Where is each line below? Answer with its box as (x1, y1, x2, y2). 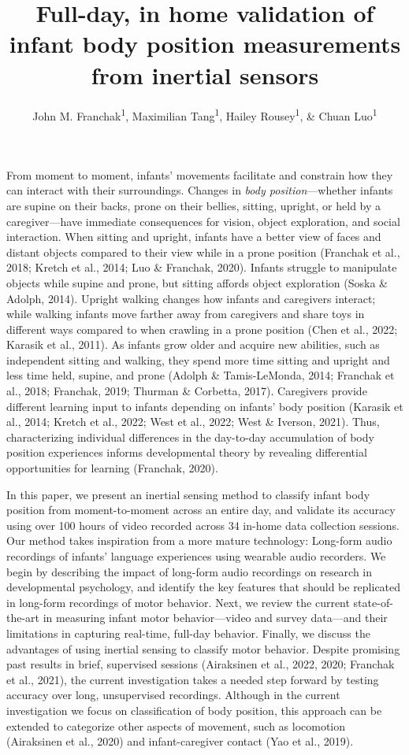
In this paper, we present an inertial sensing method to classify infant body (6, 486, 370, 502)
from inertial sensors (91, 58, 319, 91)
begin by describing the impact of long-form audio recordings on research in (6, 563, 373, 579)
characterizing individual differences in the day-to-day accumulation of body (6, 428, 374, 445)
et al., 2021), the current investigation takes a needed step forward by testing (6, 671, 379, 687)
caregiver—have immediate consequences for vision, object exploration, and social (6, 213, 400, 229)
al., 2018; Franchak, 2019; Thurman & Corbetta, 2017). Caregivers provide (6, 383, 367, 399)
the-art (6, 609, 40, 626)
